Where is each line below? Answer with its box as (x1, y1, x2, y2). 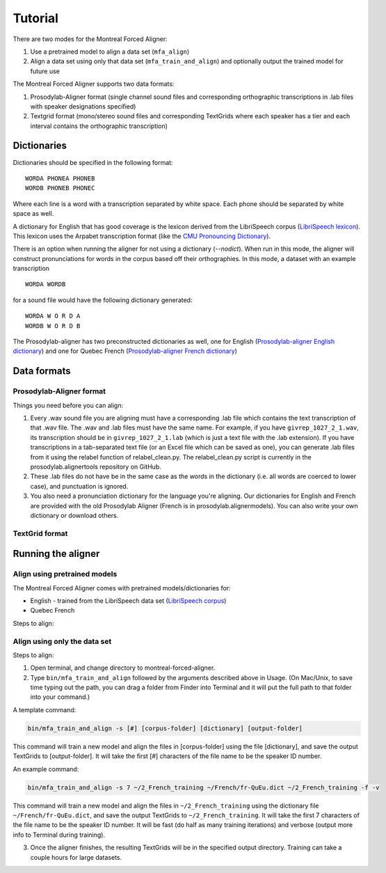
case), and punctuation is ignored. (30, 482, 129, 490)
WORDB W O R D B (25, 322, 81, 330)
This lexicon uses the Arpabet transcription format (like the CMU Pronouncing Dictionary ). (13, 232, 271, 240)
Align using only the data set (13, 636, 112, 646)
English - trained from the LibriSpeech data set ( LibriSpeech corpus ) (30, 597, 227, 605)
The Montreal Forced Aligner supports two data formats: (13, 80, 175, 88)
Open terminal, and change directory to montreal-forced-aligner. (30, 663, 216, 672)
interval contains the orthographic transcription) (30, 122, 168, 130)
